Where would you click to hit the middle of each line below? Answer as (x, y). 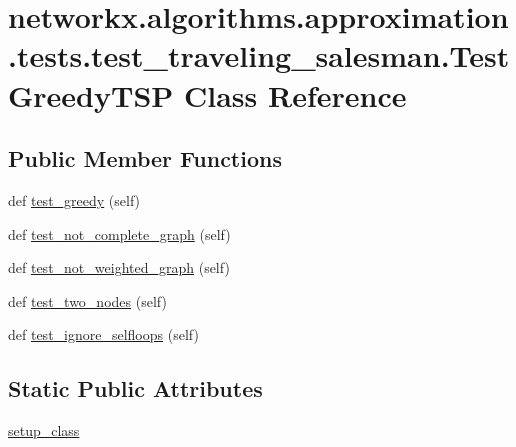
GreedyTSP (91, 94)
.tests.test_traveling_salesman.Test (259, 55)
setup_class (44, 430)
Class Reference (295, 94)
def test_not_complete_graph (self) (119, 233)
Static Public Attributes (135, 388)
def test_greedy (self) (74, 199)
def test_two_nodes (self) (87, 300)
